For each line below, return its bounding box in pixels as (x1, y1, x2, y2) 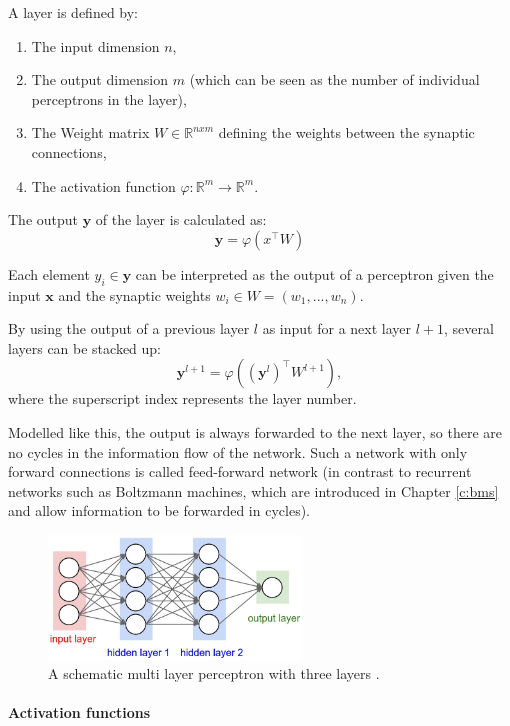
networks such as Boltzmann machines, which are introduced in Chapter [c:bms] (8, 480, 499, 501)
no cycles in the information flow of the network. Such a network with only (8, 441, 468, 462)
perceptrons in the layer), (31, 88, 187, 109)
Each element (8, 263, 90, 284)
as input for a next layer (262, 318, 412, 339)
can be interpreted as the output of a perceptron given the (135, 263, 494, 284)
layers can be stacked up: (8, 337, 162, 358)
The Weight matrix (31, 122, 150, 143)
